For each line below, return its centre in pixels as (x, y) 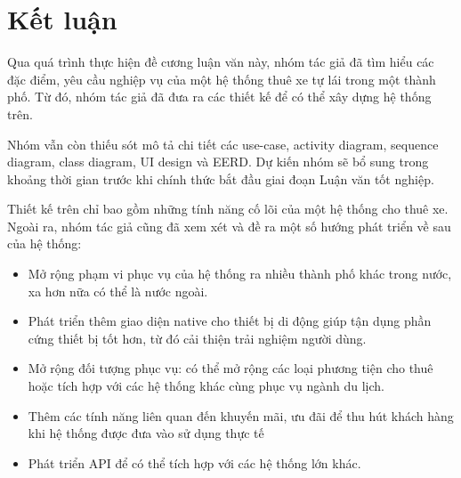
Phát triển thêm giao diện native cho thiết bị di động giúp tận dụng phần (230, 321)
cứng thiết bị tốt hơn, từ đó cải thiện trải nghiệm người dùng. (197, 338)
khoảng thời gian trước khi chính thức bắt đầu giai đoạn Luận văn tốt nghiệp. (221, 178)
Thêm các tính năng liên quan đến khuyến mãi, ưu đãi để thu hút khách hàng (241, 415)
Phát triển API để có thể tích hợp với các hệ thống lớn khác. (194, 462)
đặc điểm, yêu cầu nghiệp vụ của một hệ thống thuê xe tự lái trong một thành (222, 79)
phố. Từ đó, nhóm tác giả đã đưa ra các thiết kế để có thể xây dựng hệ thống (219, 97)
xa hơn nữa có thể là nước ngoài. (118, 291)
